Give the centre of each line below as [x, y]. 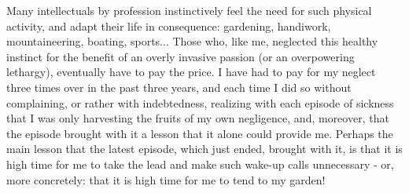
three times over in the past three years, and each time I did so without [179, 87]
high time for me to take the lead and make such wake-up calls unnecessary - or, [200, 164]
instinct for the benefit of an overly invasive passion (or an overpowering [181, 56]
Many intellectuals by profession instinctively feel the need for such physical [189, 10]
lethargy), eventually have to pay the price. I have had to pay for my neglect [191, 72]
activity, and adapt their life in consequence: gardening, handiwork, [169, 25]
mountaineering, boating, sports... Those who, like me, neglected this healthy [192, 41]
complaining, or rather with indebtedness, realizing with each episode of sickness [200, 102]
